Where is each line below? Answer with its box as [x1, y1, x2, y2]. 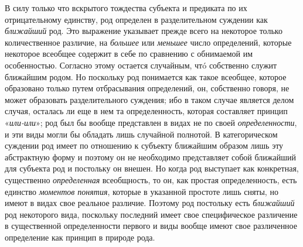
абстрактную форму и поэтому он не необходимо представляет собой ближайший [5, 150, 296, 163]
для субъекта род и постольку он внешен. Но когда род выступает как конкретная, [5, 162, 299, 174]
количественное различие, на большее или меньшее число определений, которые [5, 36, 292, 48]
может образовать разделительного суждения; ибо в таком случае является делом [5, 93, 294, 105]
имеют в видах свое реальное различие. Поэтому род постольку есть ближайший [5, 197, 295, 209]
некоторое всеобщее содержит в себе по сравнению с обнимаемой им [5, 47, 253, 60]
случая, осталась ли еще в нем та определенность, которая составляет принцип [5, 105, 288, 117]
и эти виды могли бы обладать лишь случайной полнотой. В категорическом [5, 128, 278, 140]
